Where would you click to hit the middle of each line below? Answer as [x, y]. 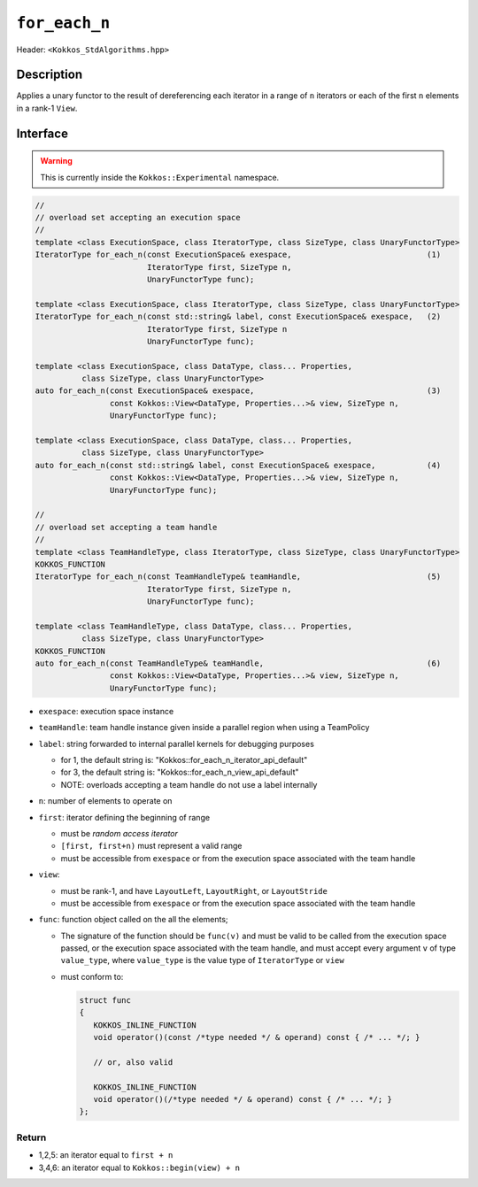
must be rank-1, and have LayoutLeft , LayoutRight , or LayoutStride [194, 890]
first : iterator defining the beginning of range [124, 817]
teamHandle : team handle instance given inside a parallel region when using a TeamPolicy [204, 728]
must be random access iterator [119, 833]
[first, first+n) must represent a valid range [151, 846]
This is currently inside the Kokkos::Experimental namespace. [160, 177]
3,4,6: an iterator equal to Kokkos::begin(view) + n [139, 1168]
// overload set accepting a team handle [126, 527]
